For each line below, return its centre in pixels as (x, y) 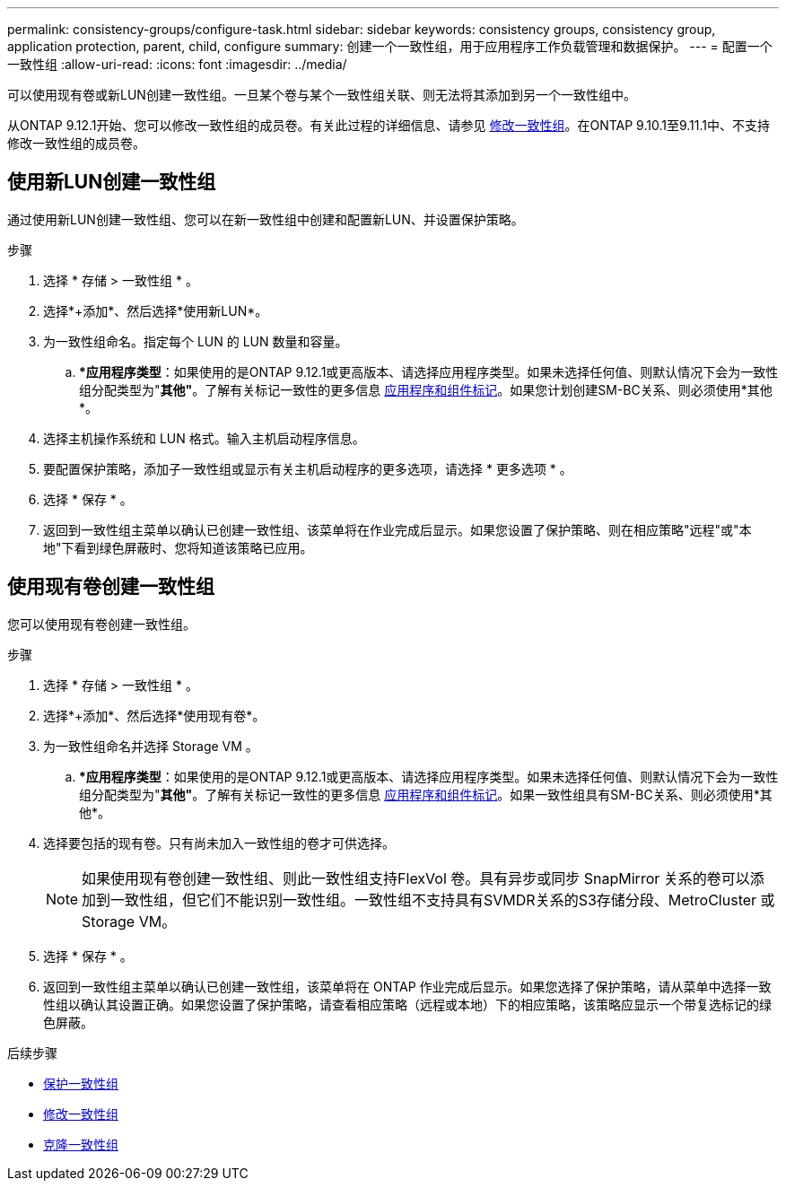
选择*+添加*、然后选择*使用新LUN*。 (156, 310)
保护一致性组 (81, 1083)
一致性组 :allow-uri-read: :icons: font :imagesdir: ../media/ (177, 64)
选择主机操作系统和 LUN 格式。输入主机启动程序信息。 (204, 438)
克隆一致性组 (81, 1144)
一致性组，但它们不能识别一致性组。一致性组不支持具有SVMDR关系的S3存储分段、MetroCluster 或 (443, 900)
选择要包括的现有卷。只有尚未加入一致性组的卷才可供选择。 (219, 843)
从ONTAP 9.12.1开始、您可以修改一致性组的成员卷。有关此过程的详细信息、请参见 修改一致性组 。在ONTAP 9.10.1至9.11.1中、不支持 (389, 125)
